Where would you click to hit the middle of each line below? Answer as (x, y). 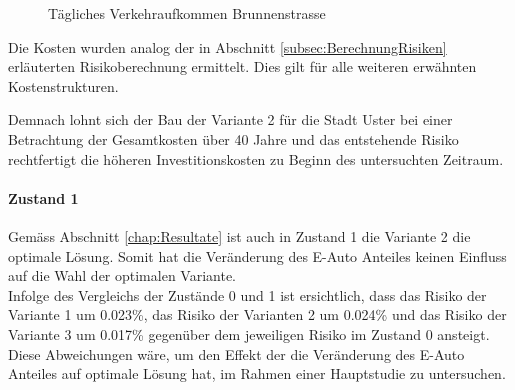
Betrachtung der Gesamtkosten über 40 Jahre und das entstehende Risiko (233, 138)
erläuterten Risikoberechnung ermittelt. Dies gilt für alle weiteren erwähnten (242, 66)
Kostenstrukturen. (63, 85)
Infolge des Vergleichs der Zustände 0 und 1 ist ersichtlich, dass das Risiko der (247, 294)
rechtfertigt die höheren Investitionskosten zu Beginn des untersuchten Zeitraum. (256, 158)
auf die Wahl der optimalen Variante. (122, 275)
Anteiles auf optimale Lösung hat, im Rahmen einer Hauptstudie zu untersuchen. (257, 373)
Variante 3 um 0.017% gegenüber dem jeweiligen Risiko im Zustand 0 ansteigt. (249, 333)
